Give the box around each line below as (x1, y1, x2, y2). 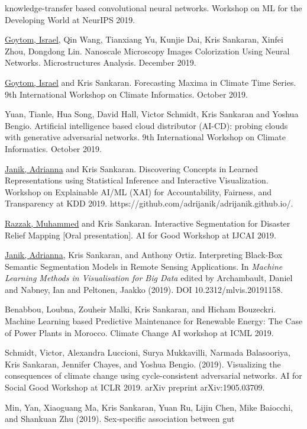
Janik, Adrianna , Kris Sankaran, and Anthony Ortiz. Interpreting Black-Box (5, 249, 283, 261)
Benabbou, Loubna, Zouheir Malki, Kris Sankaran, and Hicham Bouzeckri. (5, 303, 276, 315)
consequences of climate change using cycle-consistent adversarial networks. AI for (5, 369, 302, 382)
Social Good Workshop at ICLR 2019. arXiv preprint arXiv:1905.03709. (5, 381, 265, 393)
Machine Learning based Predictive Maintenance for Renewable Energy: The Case (5, 315, 303, 327)
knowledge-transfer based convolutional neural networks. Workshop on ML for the (5, 2, 302, 14)
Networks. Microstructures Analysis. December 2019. (5, 56, 196, 69)
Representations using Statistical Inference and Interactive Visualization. (5, 174, 269, 186)
